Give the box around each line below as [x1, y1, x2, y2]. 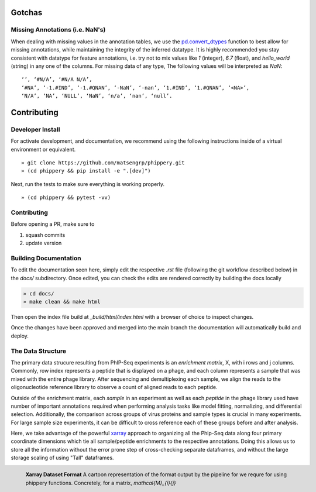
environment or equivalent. [11, 146, 76, 153]
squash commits [25, 231, 66, 238]
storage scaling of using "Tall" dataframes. [11, 454, 114, 462]
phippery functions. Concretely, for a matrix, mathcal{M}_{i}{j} [25, 479, 177, 486]
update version [25, 240, 62, 247]
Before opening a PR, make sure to [11, 221, 95, 228]
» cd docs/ [23, 290, 54, 297]
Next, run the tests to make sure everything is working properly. [11, 180, 165, 187]
